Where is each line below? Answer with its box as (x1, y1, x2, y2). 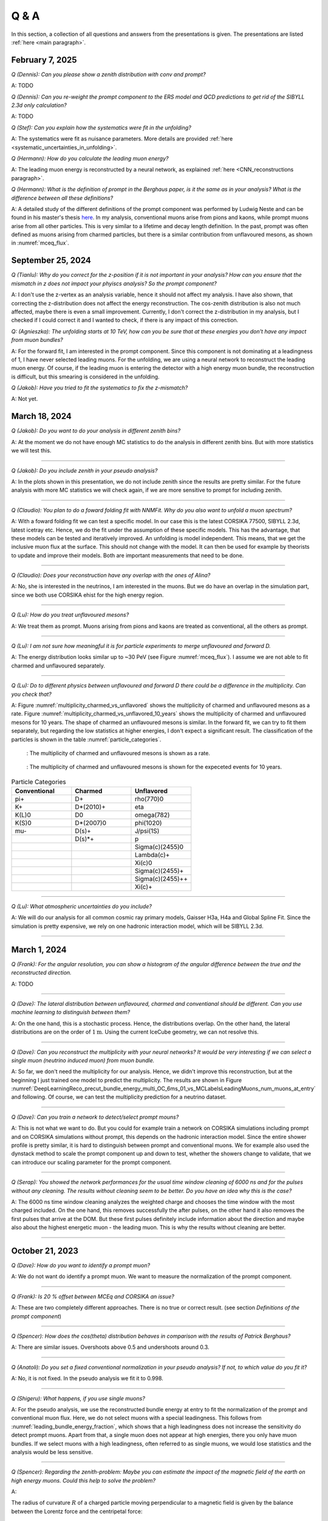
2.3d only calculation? (11, 102, 67, 109)
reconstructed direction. (11, 969, 72, 976)
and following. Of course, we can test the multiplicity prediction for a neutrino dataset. (11, 1093, 227, 1101)
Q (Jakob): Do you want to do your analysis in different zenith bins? (11, 427, 181, 434)
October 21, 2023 (11, 1245, 78, 1256)
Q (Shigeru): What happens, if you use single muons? (11, 1394, 145, 1402)
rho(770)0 (134, 795, 164, 803)
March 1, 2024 (11, 944, 67, 955)
